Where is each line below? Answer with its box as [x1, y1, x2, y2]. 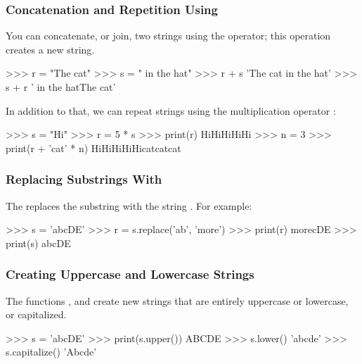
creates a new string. [6, 42, 95, 56]
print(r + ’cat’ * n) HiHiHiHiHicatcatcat [6, 140, 181, 155]
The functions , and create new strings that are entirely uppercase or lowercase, [6, 293, 349, 308]
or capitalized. [6, 307, 67, 322]
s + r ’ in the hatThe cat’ [6, 80, 116, 94]
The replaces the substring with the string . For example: [6, 198, 252, 213]
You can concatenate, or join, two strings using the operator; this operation [6, 28, 331, 43]
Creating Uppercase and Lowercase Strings [6, 265, 254, 283]
